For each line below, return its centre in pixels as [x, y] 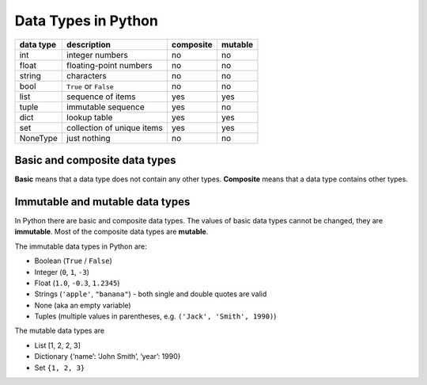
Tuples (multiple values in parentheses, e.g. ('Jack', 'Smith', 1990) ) [155, 316]
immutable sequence [106, 107]
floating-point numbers [110, 65]
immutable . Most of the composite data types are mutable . [111, 232]
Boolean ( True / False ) [73, 261]
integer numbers [97, 55]
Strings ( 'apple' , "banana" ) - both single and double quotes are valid [151, 294]
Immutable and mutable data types [102, 202]
